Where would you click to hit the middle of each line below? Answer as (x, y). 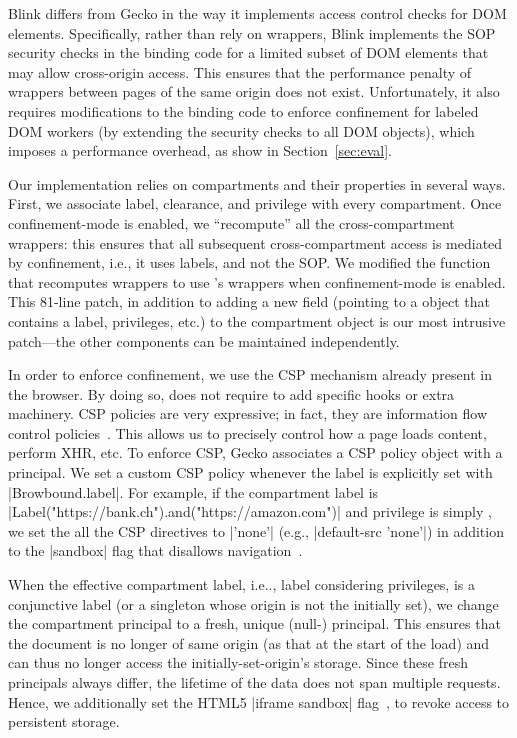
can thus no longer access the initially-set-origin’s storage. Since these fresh (238, 662)
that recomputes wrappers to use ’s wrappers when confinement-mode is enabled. (257, 281)
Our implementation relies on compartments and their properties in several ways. (257, 183)
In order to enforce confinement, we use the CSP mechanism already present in (250, 374)
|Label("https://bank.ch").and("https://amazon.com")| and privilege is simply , (250, 511)
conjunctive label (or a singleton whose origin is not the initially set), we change (253, 603)
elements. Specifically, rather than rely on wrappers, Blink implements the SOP (252, 32)
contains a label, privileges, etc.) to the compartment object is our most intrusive (257, 320)
